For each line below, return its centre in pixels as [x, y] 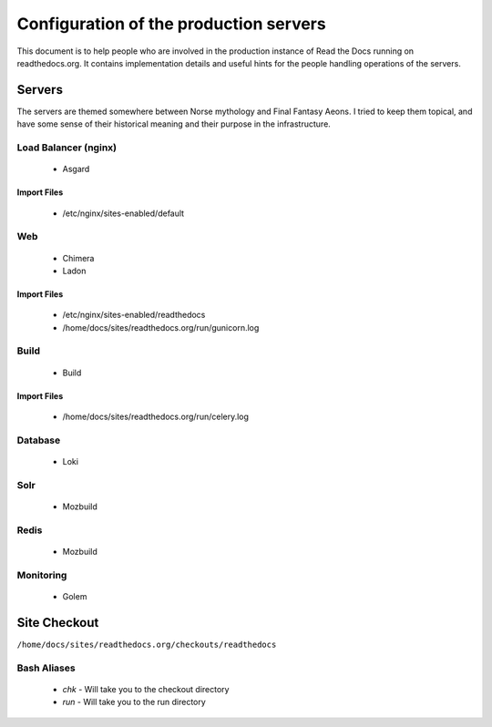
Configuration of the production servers [172, 24]
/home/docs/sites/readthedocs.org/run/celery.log [156, 417]
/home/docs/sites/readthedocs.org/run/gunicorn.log [161, 327]
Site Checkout [58, 623]
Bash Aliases [46, 668]
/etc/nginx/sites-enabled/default [123, 213]
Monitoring [42, 575]
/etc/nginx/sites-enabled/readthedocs [134, 315]
